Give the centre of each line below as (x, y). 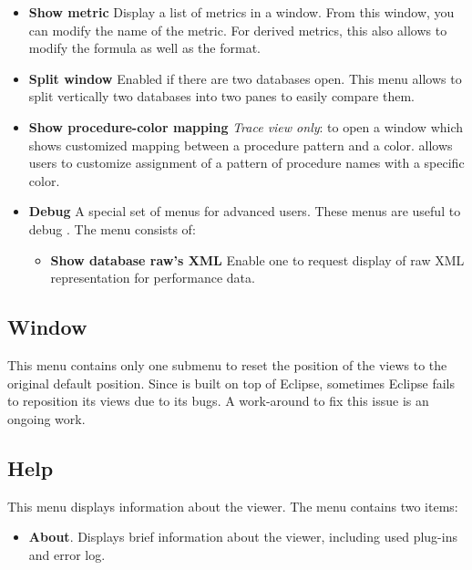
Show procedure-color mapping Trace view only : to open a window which (246, 126)
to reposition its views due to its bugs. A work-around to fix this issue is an (218, 401)
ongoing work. (46, 418)
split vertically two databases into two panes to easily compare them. (221, 96)
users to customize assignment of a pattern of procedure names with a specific (246, 163)
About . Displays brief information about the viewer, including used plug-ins (243, 537)
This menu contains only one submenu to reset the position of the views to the (227, 364)
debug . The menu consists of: (112, 228)
